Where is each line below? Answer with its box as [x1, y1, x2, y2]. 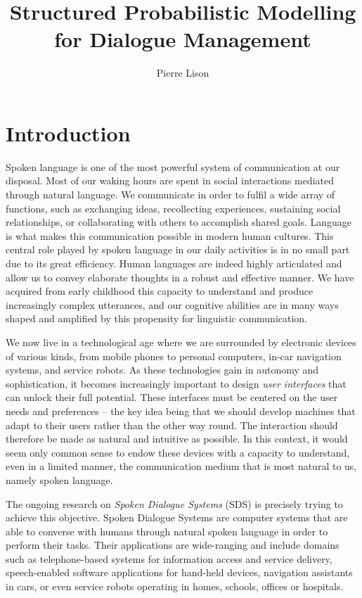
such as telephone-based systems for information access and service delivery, [6, 551, 332, 566]
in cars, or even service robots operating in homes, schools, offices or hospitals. [6, 579, 344, 594]
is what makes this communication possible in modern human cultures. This [6, 228, 334, 243]
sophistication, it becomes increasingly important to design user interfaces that [6, 376, 347, 390]
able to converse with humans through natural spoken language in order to [6, 523, 328, 538]
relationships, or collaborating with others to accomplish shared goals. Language [6, 215, 352, 229]
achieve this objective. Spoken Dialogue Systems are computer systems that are [6, 510, 348, 525]
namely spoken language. [6, 472, 113, 487]
